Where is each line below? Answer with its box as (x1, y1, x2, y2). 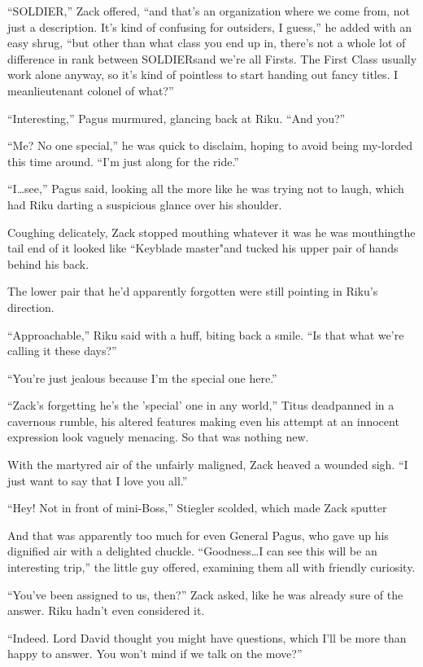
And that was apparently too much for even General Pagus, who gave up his (7, 526, 389, 543)
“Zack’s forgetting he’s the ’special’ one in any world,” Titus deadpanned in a (7, 397, 395, 414)
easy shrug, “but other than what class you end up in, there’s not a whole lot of (7, 34, 406, 51)
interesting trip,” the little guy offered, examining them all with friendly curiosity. (7, 559, 416, 576)
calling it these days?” (7, 342, 117, 359)
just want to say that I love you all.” (7, 472, 188, 489)
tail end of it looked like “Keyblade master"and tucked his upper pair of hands (7, 239, 399, 257)
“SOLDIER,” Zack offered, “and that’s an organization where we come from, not (7, 2, 410, 19)
